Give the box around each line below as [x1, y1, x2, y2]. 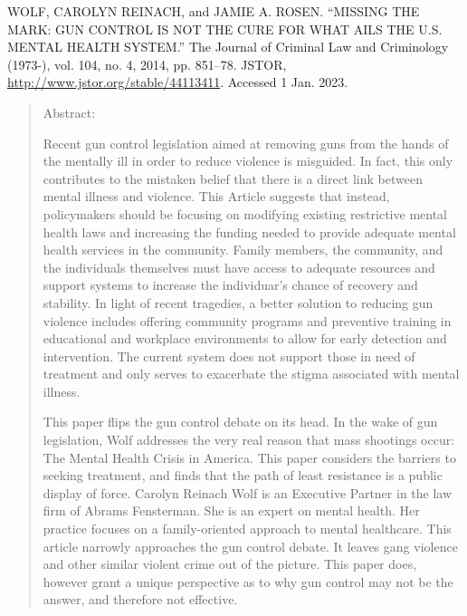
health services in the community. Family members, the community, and [43, 240, 443, 259]
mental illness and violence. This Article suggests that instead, [43, 187, 390, 206]
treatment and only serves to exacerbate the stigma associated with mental [43, 364, 460, 383]
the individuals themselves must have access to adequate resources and [43, 257, 435, 276]
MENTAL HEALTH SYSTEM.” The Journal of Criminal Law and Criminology [7, 37, 449, 56]
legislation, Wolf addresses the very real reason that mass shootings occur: [43, 430, 455, 449]
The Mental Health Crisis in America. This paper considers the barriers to [43, 448, 456, 467]
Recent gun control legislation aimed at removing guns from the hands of [43, 133, 449, 152]
